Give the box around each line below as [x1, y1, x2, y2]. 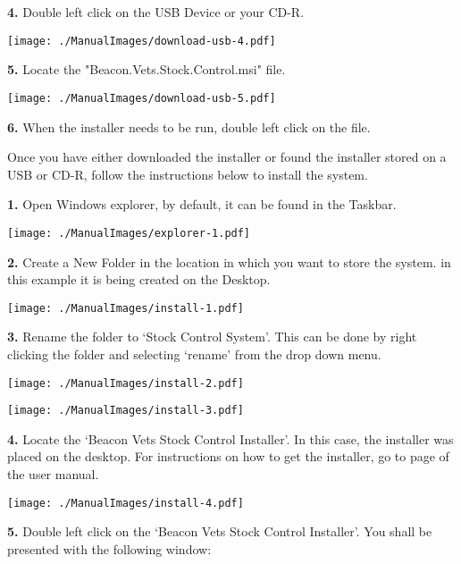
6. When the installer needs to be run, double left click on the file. [7, 117, 371, 136]
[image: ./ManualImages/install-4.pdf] [7, 496, 244, 509]
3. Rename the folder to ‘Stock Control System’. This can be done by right [7, 327, 417, 346]
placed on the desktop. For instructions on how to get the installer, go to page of [7, 447, 449, 466]
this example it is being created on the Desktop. [7, 270, 271, 289]
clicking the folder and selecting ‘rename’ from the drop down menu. [7, 344, 381, 363]
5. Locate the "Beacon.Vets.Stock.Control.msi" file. [7, 60, 286, 79]
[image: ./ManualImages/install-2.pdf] [7, 376, 244, 390]
